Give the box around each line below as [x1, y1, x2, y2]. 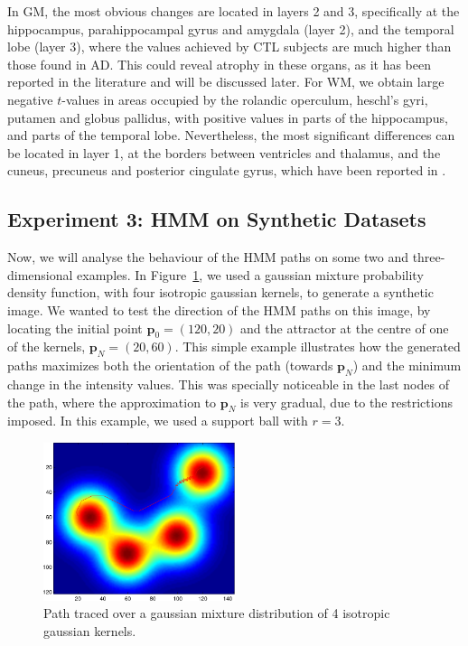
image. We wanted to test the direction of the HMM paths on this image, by [7, 300, 431, 319]
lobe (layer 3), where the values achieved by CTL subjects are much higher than [7, 37, 452, 56]
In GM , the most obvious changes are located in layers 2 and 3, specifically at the [7, 2, 460, 20]
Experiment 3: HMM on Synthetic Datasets [7, 205, 426, 233]
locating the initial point [7, 318, 143, 337]
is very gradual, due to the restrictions [240, 392, 453, 411]
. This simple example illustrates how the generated [174, 337, 461, 356]
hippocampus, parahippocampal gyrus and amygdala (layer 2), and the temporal [7, 19, 454, 38]
